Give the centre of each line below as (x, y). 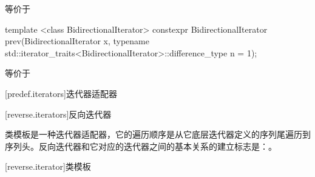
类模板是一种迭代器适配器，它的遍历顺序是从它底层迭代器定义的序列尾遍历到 (158, 134)
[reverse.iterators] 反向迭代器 (58, 114)
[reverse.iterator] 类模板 (48, 166)
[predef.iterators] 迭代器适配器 (61, 93)
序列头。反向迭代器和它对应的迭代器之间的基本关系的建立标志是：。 (141, 146)
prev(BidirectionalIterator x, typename (77, 41)
